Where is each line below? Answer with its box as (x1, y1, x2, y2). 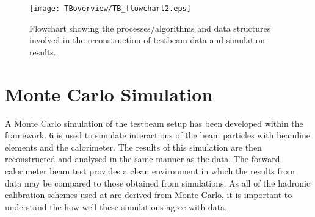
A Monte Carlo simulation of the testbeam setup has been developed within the (5, 116, 303, 129)
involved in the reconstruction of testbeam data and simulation (29, 34, 266, 46)
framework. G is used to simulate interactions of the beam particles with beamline (5, 129, 311, 141)
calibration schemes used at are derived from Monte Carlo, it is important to (5, 188, 292, 201)
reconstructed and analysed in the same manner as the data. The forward (5, 152, 280, 165)
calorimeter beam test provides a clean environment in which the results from (5, 165, 295, 177)
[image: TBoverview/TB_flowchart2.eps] (29, 4, 191, 13)
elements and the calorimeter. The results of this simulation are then (5, 140, 262, 153)
